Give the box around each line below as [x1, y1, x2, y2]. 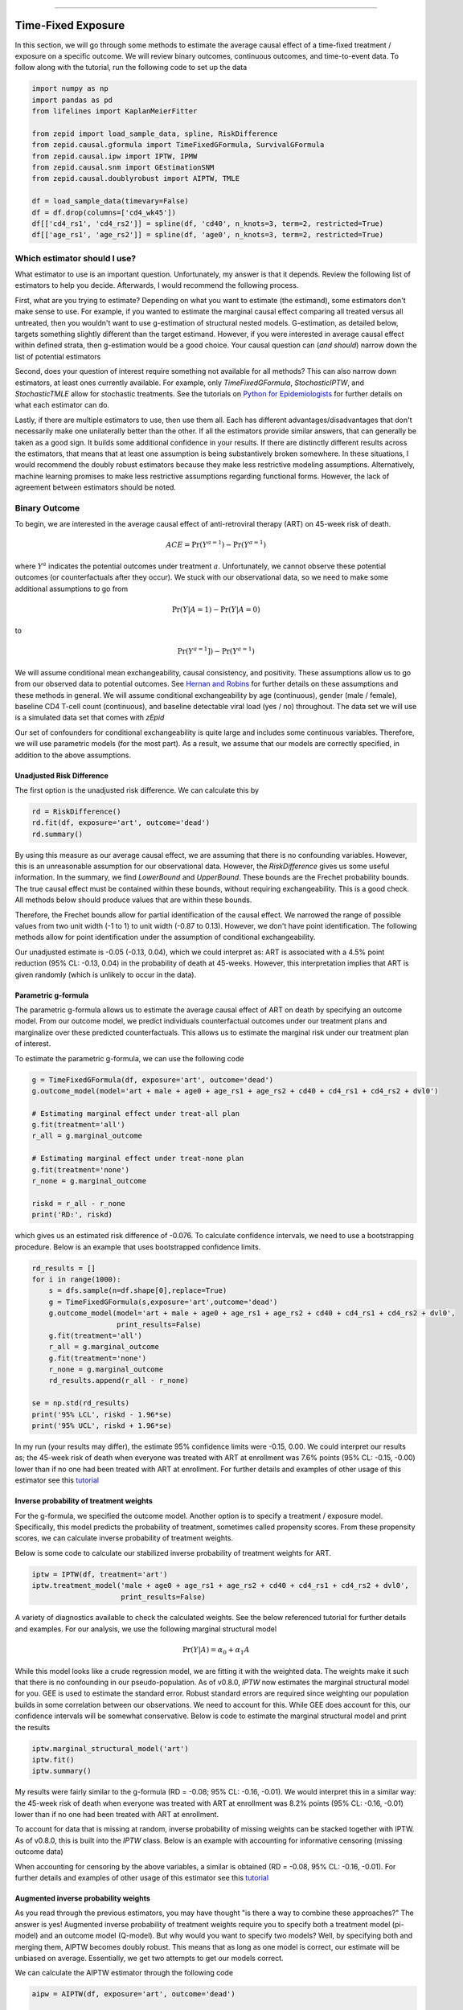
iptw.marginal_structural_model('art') [31, 1744, 189, 1753]
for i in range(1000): [31, 1274, 121, 1284]
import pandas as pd [31, 95, 113, 105]
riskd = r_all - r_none [31, 1199, 126, 1208]
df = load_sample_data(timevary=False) [31, 197, 189, 206]
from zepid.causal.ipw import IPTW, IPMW [31, 151, 198, 161]
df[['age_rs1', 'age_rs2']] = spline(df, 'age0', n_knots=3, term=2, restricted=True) [31, 230, 384, 240]
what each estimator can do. [14, 400, 110, 410]
